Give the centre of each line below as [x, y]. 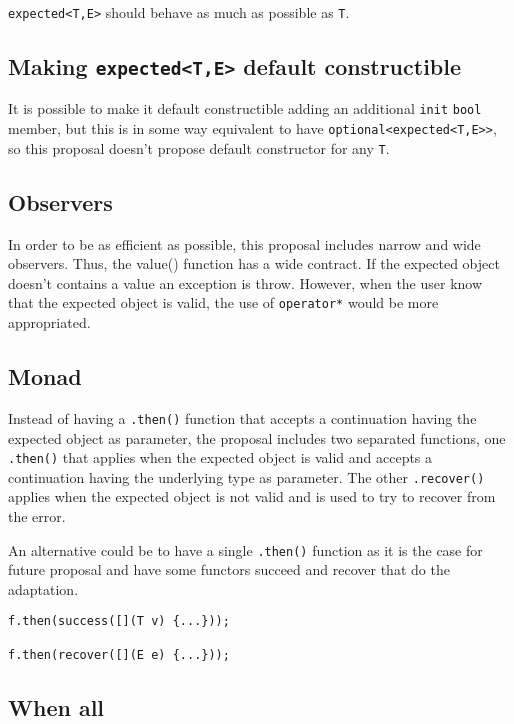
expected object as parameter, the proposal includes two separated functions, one [257, 437]
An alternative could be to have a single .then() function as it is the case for [245, 549]
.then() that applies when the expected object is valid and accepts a [220, 457]
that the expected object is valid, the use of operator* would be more [223, 302]
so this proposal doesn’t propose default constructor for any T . [199, 147]
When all [56, 706]
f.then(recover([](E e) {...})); [119, 654]
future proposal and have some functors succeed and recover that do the [229, 569]
